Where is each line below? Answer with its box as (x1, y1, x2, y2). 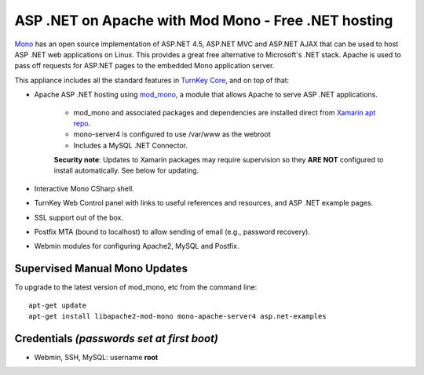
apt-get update (28, 300, 87, 310)
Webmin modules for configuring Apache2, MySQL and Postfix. (34, 242, 239, 251)
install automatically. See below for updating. (53, 166, 199, 176)
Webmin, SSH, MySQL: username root (34, 353, 159, 362)
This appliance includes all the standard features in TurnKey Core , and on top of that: (14, 75, 290, 85)
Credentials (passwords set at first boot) (14, 332, 219, 345)
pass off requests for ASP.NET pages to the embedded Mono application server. (14, 61, 275, 71)
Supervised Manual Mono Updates (14, 262, 188, 275)
